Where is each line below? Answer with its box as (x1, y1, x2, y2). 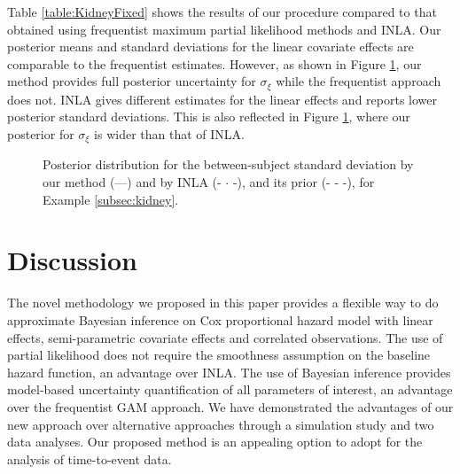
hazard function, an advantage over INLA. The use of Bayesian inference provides (7, 362, 451, 381)
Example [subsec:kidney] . (43, 190, 179, 208)
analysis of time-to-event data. (7, 449, 172, 468)
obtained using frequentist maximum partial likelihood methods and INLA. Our (7, 19, 441, 38)
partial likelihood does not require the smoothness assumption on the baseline (7, 346, 431, 364)
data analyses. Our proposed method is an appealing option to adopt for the (7, 432, 423, 451)
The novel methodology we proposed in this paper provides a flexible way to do (7, 293, 439, 312)
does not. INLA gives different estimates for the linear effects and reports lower (7, 89, 437, 108)
